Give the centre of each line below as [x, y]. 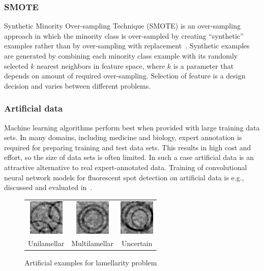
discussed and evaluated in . [48, 187]
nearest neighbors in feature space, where [101, 65]
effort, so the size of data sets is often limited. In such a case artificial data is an [129, 157]
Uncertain [137, 243]
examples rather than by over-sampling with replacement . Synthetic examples [127, 46]
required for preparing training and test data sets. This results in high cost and [128, 147]
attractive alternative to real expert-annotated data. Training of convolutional [126, 167]
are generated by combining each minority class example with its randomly [121, 56]
